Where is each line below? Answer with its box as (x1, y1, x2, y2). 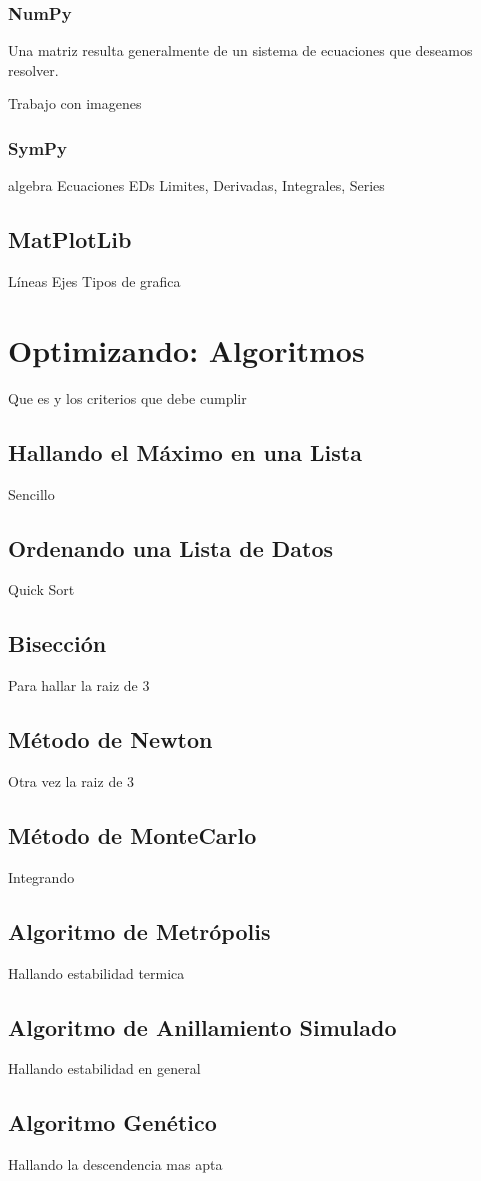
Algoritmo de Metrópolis (8, 915, 271, 946)
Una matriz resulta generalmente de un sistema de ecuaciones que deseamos (8, 40, 473, 61)
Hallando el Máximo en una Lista (8, 436, 362, 467)
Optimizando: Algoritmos (8, 329, 365, 370)
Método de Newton (8, 724, 213, 755)
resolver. (8, 59, 59, 80)
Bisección (8, 628, 107, 659)
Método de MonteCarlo (8, 819, 257, 850)
